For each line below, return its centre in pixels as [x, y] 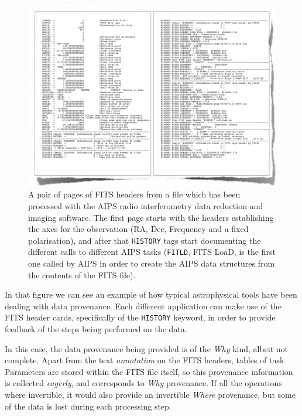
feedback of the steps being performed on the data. [96, 329]
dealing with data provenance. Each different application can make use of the [143, 306]
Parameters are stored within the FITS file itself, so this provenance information [149, 371]
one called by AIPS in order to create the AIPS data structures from [152, 263]
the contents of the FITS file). [82, 275]
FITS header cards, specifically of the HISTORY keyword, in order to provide [140, 317]
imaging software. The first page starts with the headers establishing [151, 217]
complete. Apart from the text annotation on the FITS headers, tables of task [145, 360]
